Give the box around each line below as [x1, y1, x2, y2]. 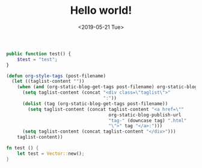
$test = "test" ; [17, 56, 58, 62]
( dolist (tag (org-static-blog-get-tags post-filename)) [22, 100, 168, 107]
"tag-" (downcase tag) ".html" [108, 118, 187, 124]
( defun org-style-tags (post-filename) [6, 73, 106, 79]
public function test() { [6, 50, 71, 57]
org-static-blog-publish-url [108, 112, 182, 118]
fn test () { [6, 145, 39, 151]
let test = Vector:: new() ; [17, 151, 85, 157]
